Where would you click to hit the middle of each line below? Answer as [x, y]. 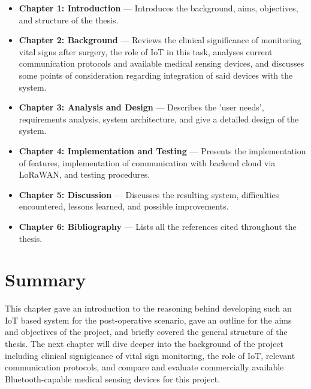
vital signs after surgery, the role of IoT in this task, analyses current [146, 51]
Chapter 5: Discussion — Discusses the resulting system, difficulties [149, 194]
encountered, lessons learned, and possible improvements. [124, 206]
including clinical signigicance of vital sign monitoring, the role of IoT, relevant [150, 355]
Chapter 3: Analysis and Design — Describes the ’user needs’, [141, 107]
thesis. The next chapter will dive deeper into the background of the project [144, 343]
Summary [46, 279]
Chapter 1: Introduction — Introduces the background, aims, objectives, [158, 8]
